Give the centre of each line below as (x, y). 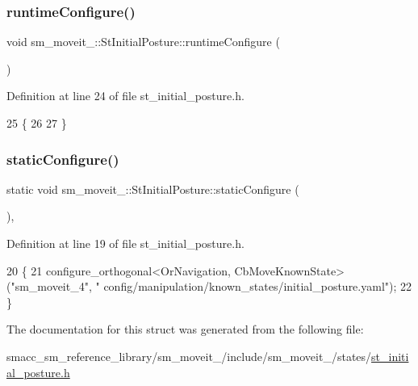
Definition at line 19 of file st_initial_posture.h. (125, 243)
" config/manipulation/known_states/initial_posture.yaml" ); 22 (254, 286)
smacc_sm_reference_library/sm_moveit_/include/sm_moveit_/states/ (189, 356)
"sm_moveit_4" (50, 286)
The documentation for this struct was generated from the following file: (185, 329)
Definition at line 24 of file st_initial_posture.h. (125, 96)
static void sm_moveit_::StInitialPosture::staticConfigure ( (153, 189)
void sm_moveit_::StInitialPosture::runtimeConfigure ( (143, 42)
